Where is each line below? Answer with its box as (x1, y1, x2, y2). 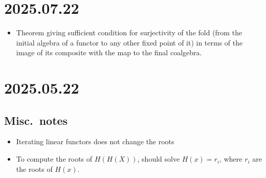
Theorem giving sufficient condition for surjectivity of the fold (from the (16, 27, 242, 38)
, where (219, 153, 242, 164)
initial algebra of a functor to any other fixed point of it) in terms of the (16, 37, 243, 48)
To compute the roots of (16, 153, 93, 164)
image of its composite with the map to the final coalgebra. (16, 47, 202, 58)
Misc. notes (4, 112, 68, 128)
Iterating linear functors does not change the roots (16, 136, 174, 147)
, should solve (137, 153, 180, 164)
